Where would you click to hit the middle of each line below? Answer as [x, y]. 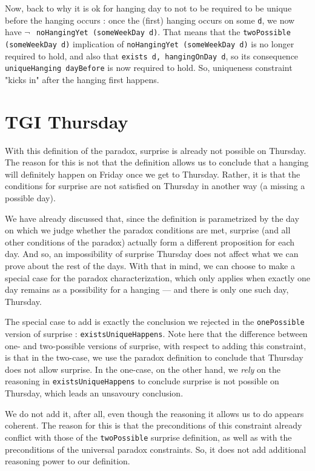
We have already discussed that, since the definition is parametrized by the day [152, 218]
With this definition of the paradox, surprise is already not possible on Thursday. [156, 150]
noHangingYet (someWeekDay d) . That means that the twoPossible [163, 32]
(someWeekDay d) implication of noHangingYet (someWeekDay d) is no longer [150, 43]
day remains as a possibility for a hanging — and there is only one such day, [147, 289]
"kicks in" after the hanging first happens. [82, 79]
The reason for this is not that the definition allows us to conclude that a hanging [157, 162]
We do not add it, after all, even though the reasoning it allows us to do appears [154, 413]
